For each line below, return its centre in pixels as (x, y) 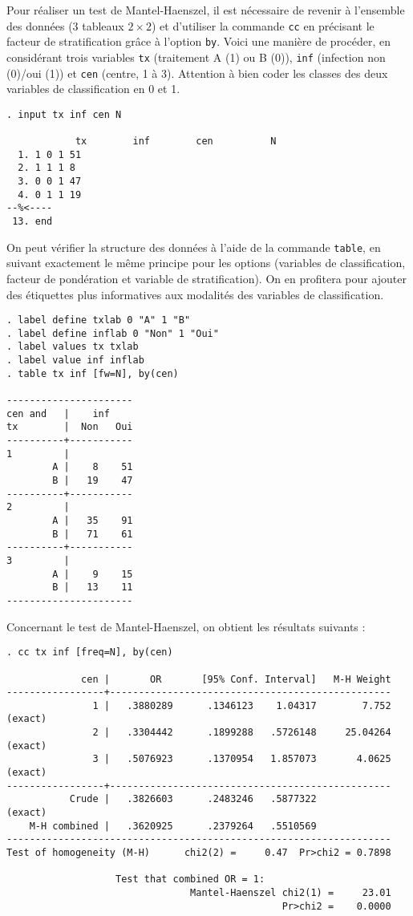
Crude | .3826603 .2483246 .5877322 (193, 799)
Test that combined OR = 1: (190, 880)
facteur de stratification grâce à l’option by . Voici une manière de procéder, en (198, 41)
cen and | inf (58, 413)
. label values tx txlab (73, 347)
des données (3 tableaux (65, 25)
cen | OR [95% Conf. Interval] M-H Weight (236, 679)
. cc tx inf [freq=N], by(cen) (90, 653)
